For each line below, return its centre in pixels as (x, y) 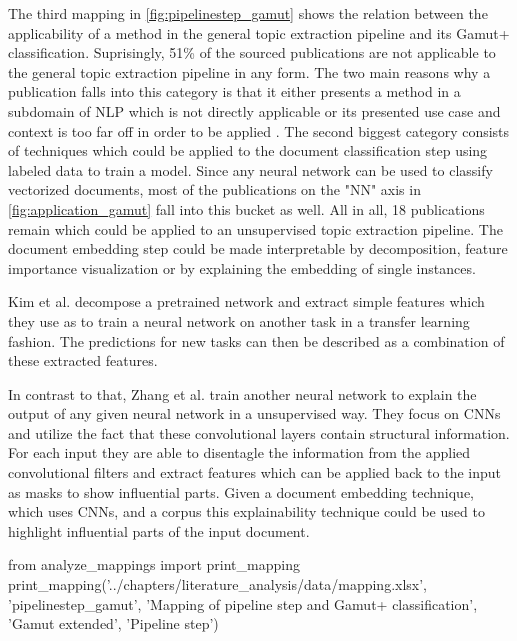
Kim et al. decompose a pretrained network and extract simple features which (246, 301)
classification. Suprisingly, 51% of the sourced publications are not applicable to (252, 52)
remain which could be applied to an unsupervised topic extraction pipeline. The (255, 228)
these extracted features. (83, 360)
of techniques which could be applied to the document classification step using (248, 150)
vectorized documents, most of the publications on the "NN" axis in (214, 189)
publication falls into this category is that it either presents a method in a (234, 91)
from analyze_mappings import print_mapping (154, 564)
